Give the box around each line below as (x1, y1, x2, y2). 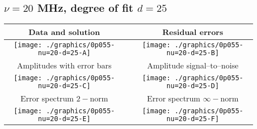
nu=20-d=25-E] (38, 115, 91, 123)
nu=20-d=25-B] (166, 49, 219, 57)
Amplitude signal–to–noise (147, 60, 239, 71)
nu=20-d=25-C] (38, 82, 91, 90)
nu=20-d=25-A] (38, 49, 91, 57)
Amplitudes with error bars (17, 60, 112, 71)
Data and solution (28, 26, 100, 38)
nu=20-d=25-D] (166, 82, 219, 90)
